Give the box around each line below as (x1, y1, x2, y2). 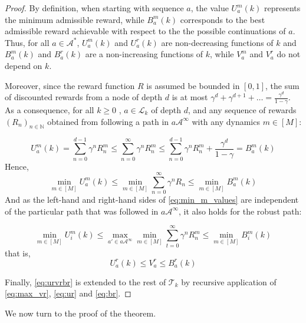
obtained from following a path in (47, 115, 169, 127)
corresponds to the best (180, 13, 265, 25)
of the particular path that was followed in (5, 205, 159, 217)
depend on (5, 59, 42, 71)
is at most (172, 91, 208, 103)
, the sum (265, 79, 300, 91)
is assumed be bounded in (146, 79, 240, 91)
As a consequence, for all (5, 103, 94, 116)
